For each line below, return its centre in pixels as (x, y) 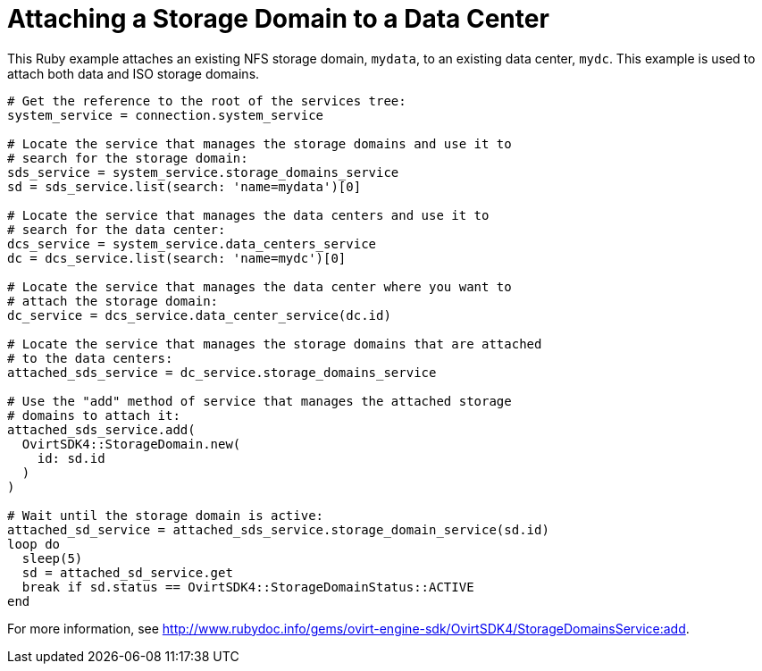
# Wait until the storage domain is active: (166, 515)
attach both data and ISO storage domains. (134, 73)
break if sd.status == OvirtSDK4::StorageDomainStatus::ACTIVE (248, 587)
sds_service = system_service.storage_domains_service (203, 172)
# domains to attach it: (94, 415)
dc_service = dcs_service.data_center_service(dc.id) (199, 315)
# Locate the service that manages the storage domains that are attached (275, 344)
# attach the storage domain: (113, 301)
